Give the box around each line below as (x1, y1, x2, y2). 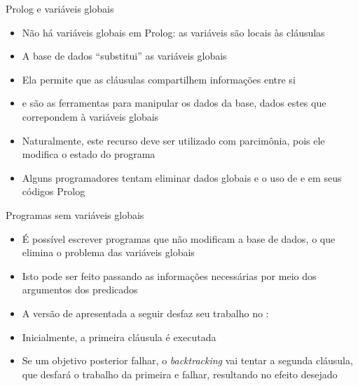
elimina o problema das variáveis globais (22, 245, 195, 260)
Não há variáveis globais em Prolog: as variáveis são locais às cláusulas (22, 25, 325, 39)
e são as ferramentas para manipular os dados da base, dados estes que (22, 95, 326, 110)
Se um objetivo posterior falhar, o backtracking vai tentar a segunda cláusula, (22, 353, 353, 368)
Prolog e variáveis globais (6, 1, 114, 15)
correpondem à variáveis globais (22, 109, 159, 124)
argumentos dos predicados (22, 282, 138, 297)
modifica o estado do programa (22, 147, 156, 161)
